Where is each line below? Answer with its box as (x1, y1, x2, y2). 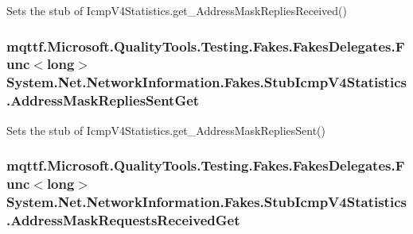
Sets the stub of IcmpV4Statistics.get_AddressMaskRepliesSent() (6, 121, 326, 138)
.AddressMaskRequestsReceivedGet (6, 209, 240, 229)
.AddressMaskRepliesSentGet (6, 90, 200, 110)
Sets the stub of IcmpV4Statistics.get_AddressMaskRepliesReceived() (6, 2, 348, 18)
